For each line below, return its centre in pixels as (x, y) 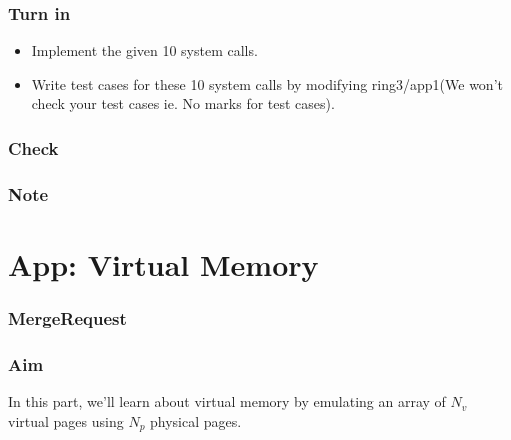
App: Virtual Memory (163, 263)
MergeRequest (67, 317)
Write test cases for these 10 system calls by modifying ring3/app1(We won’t (267, 83)
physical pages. (196, 420)
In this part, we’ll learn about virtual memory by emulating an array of (227, 401)
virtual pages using (66, 420)
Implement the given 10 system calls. (144, 50)
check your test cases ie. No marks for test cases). (183, 103)
